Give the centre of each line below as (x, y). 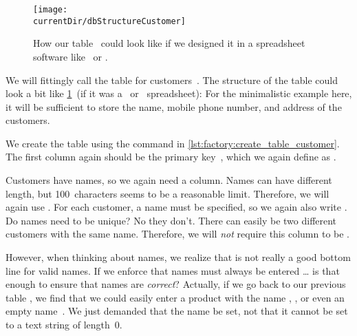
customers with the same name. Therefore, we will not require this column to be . (177, 234)
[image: (51, 10)
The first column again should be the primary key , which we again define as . (171, 157)
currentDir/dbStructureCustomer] (109, 21)
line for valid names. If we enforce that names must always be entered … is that (173, 270)
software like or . (71, 56)
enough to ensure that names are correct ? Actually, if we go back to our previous (176, 284)
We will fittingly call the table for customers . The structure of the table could (172, 80)
